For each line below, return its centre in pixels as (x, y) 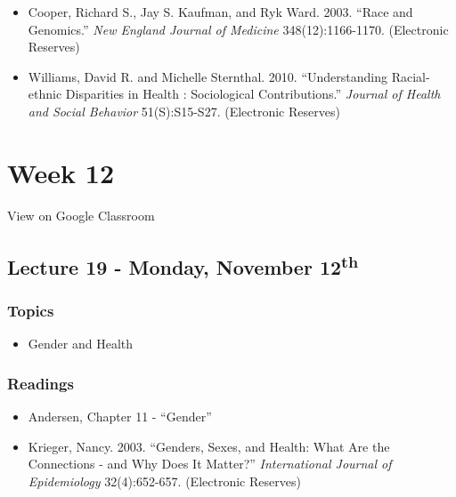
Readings (41, 383)
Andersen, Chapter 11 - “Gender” (120, 417)
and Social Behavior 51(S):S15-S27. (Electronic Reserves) (184, 111)
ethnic (45, 94)
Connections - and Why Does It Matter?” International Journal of (210, 464)
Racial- (411, 76)
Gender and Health (81, 344)
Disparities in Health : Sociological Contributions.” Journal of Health (253, 94)
